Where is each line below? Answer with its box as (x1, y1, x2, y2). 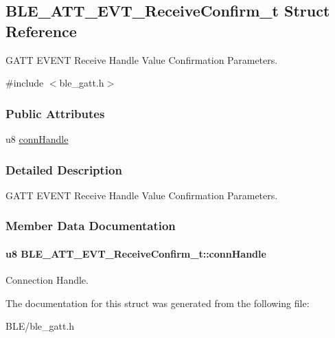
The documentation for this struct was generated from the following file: (5, 295, 310, 310)
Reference (5, 20, 77, 41)
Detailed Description (5, 161, 122, 178)
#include (5, 76, 44, 90)
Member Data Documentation (5, 217, 176, 234)
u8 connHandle (5, 132, 69, 146)
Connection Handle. (5, 273, 89, 287)
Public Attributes (5, 104, 105, 122)
